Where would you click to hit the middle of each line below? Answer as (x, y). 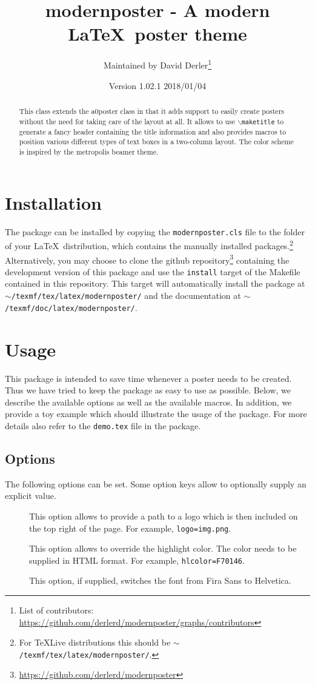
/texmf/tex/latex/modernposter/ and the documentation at (126, 296)
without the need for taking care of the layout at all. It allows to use (127, 121)
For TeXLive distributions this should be (95, 642)
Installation (53, 202)
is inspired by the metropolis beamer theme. (89, 152)
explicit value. (31, 496)
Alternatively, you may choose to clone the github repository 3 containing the (147, 259)
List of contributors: (56, 610)
